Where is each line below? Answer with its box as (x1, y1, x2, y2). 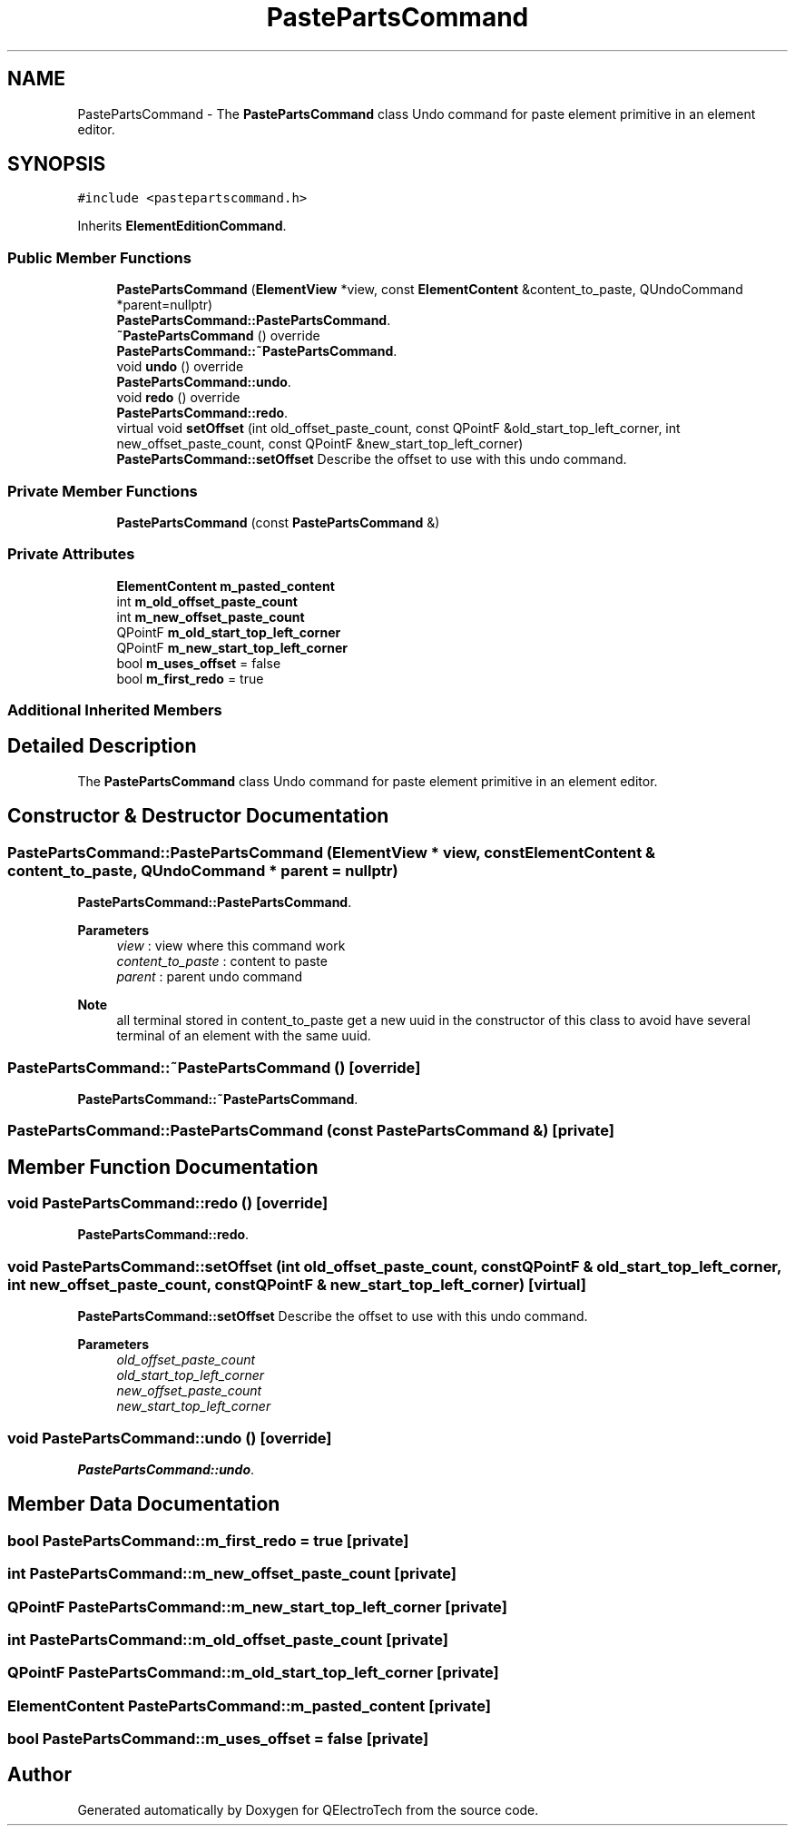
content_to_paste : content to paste (116, 953, 328, 970)
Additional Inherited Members (7, 701, 222, 720)
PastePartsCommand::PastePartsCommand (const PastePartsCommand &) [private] (7, 1121, 614, 1140)
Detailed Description (7, 734, 197, 758)
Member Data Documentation (7, 1493, 280, 1516)
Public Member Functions (7, 248, 191, 267)
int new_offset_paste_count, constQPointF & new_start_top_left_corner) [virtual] (7, 1275, 587, 1294)
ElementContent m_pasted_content (116, 577, 335, 594)
